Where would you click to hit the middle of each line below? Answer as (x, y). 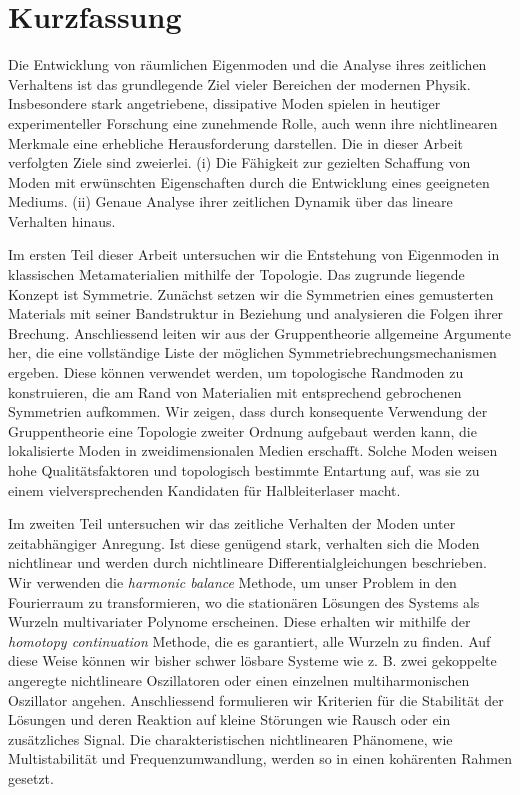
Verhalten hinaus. (62, 220)
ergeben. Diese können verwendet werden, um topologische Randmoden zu (236, 372)
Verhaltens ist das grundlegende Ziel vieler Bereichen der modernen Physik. (239, 83)
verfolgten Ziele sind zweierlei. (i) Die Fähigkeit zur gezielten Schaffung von (239, 162)
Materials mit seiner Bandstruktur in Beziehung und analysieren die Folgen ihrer (256, 313)
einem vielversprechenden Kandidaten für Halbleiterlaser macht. (204, 489)
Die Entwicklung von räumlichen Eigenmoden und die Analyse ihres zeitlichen (247, 64)
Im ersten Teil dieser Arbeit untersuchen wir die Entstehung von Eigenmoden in (254, 254)
